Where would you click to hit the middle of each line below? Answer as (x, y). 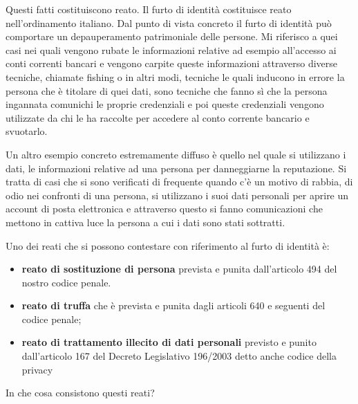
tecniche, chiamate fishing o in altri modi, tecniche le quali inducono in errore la (175, 76)
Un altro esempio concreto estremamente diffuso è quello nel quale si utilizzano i (176, 154)
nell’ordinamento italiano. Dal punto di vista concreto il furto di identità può (169, 22)
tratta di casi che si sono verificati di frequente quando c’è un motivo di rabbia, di (179, 182)
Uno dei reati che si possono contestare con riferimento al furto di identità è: (168, 245)
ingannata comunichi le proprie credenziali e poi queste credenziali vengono (165, 104)
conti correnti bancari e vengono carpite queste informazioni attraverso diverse (172, 63)
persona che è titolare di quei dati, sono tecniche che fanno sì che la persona (167, 90)
